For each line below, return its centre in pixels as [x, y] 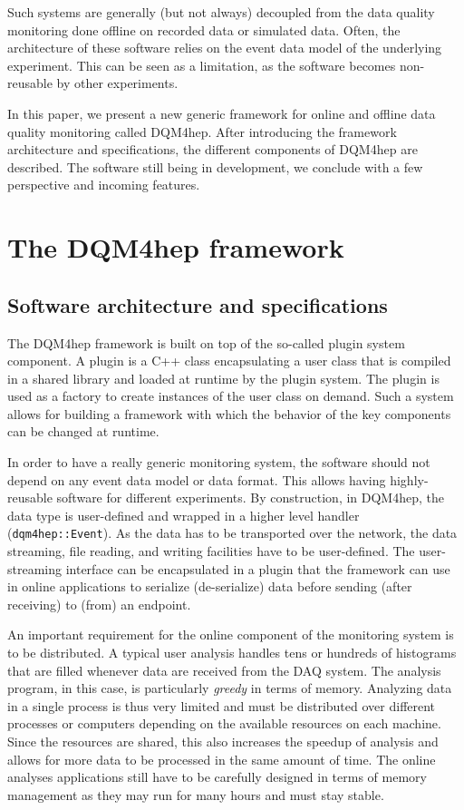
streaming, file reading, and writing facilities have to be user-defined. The [211, 551]
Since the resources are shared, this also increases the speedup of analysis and [223, 742]
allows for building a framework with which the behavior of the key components [229, 413]
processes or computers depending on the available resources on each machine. [224, 723]
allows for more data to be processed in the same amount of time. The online [222, 759]
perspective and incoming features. [104, 185]
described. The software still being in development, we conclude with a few [215, 166]
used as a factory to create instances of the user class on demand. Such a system [231, 396]
